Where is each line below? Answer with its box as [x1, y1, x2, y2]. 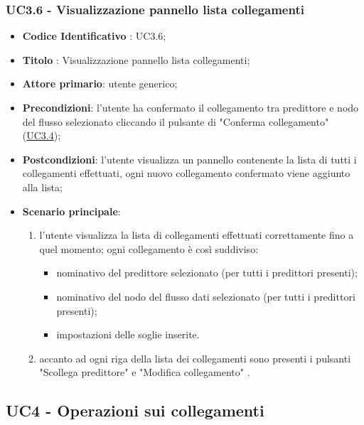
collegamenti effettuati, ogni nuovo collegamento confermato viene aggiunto [22, 166, 350, 181]
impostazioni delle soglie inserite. [56, 327, 200, 342]
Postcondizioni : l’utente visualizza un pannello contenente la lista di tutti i [22, 151, 357, 166]
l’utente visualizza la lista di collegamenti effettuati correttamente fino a [39, 227, 354, 242]
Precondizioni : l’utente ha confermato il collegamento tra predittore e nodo [22, 100, 359, 114]
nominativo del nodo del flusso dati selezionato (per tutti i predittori [56, 289, 355, 303]
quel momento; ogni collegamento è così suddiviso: [39, 241, 259, 256]
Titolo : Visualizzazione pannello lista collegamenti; [22, 52, 250, 67]
